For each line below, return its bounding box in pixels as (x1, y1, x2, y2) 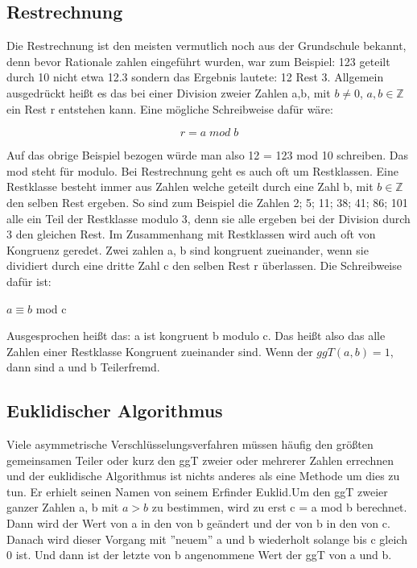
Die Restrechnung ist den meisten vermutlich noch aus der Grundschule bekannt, (6, 37, 407, 54)
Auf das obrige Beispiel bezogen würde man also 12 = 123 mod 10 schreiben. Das (6, 147, 409, 164)
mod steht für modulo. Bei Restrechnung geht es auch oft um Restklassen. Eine (6, 162, 399, 179)
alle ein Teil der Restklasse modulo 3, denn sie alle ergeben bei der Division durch (6, 209, 411, 226)
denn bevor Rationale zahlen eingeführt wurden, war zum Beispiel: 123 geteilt (6, 52, 390, 69)
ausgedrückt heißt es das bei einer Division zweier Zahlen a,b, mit (6, 84, 331, 101)
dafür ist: (6, 272, 52, 289)
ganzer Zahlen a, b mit (6, 499, 119, 516)
